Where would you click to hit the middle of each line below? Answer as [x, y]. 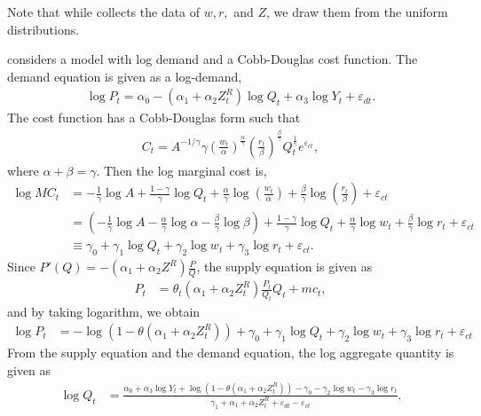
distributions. [43, 29]
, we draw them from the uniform [357, 12]
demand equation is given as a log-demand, [125, 76]
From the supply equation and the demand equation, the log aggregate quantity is [231, 353]
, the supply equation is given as [284, 267]
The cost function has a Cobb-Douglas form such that [154, 118]
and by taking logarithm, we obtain [104, 311]
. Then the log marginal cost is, [181, 170]
